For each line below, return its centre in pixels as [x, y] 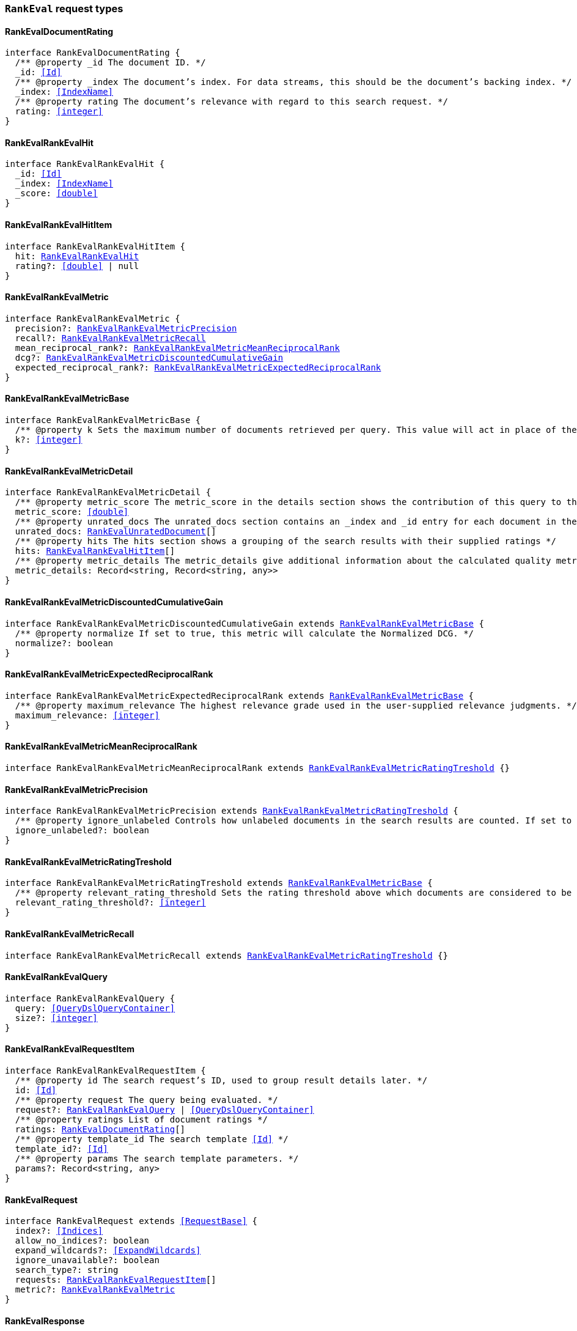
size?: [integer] [56, 1018]
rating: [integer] [59, 112]
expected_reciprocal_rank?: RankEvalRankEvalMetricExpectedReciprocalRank [198, 367]
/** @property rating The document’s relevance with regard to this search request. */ [231, 102]
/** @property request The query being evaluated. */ [146, 1100]
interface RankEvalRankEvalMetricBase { [103, 420]
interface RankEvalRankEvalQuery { [90, 998]
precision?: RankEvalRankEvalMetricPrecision [126, 328]
